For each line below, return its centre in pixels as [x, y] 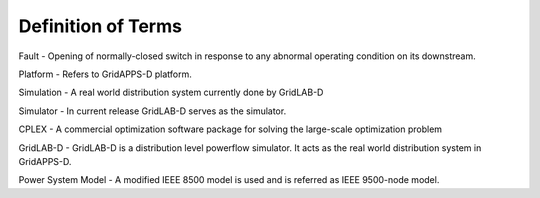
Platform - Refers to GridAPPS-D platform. [105, 74]
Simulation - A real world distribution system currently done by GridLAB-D [171, 92]
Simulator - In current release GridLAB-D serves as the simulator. [152, 111]
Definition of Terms [100, 26]
